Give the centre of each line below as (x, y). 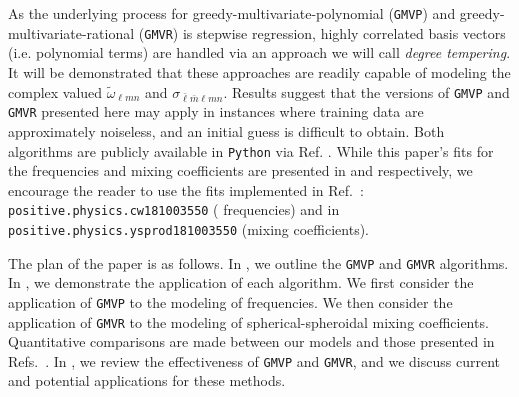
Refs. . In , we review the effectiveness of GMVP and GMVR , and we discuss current (254, 360)
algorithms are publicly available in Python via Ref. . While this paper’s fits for (251, 150)
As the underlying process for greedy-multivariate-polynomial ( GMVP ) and (232, 13)
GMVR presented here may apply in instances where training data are (216, 111)
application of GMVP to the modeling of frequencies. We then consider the (230, 301)
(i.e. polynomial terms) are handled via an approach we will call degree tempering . (259, 52)
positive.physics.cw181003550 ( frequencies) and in (174, 209)
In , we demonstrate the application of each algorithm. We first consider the (241, 282)
